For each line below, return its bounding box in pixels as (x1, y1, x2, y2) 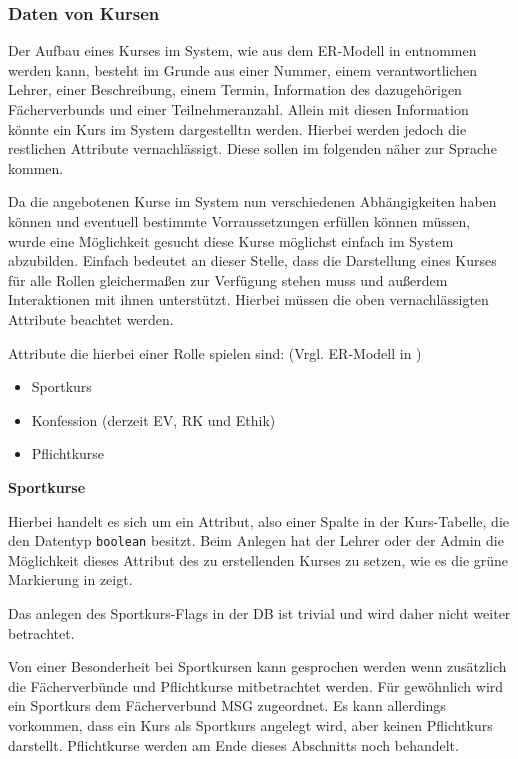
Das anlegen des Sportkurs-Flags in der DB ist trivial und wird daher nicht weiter (8, 602, 511, 623)
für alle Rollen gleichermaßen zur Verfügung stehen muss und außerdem (8, 269, 448, 290)
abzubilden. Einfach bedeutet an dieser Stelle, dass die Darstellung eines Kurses (8, 250, 497, 271)
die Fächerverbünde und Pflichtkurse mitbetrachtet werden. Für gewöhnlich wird (8, 675, 504, 696)
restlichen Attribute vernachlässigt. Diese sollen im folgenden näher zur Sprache (8, 138, 497, 159)
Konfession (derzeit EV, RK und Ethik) (31, 409, 276, 430)
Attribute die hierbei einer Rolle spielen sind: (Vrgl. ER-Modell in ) (8, 342, 422, 363)
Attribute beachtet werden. (8, 308, 174, 329)
